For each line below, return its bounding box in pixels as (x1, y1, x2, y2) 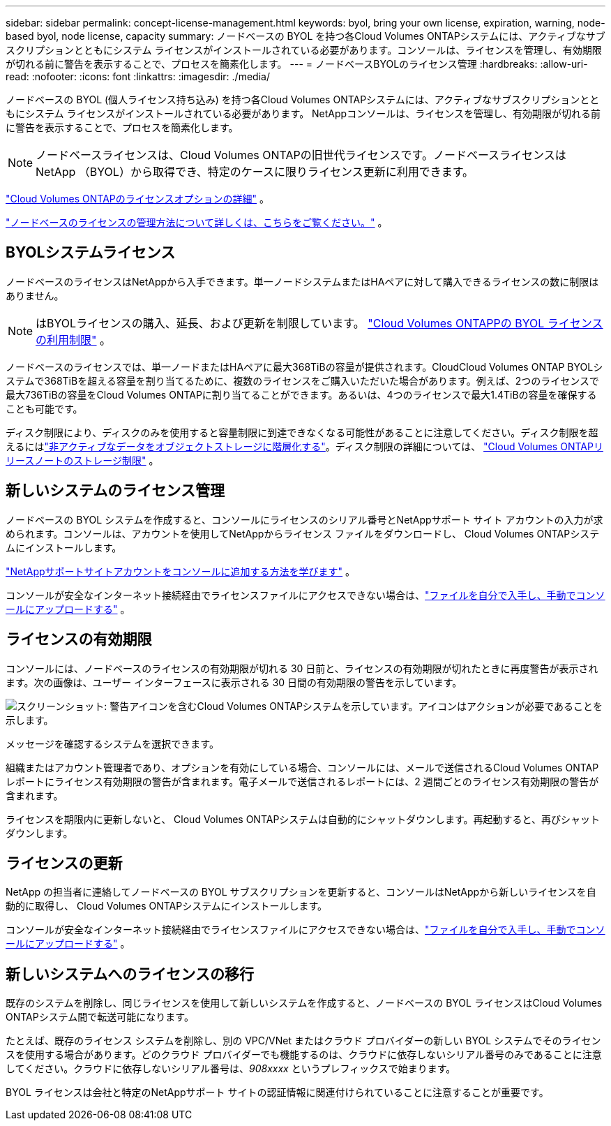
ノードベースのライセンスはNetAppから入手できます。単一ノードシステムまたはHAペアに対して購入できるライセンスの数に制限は (6, 275, 599, 288)
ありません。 (6, 289, 64, 302)
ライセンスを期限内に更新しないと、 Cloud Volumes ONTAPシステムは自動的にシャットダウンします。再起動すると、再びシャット (6, 813, 600, 825)
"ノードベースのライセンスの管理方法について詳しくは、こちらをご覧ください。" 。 (6, 216, 388, 228)
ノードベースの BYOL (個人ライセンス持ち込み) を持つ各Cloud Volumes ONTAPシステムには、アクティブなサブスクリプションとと (6, 94, 600, 105)
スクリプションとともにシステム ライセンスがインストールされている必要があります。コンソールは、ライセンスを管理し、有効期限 (6, 44, 602, 56)
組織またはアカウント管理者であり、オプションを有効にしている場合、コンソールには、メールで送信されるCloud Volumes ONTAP (6, 761, 599, 773)
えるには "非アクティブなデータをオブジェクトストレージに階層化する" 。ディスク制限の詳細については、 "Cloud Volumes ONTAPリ (6, 440, 603, 452)
